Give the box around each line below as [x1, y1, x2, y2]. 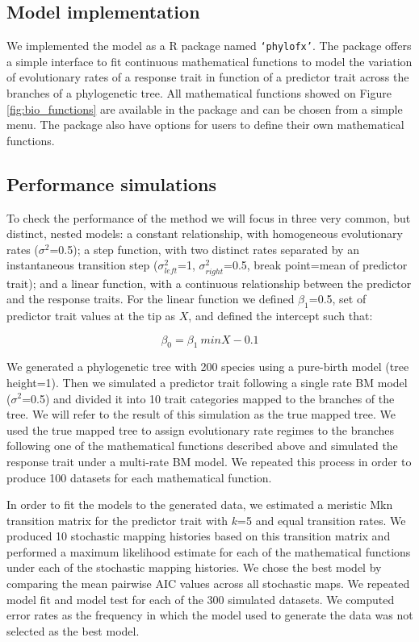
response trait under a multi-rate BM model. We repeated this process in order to [6, 452, 412, 469]
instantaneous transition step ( [6, 256, 158, 273]
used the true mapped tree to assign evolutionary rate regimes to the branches [6, 421, 395, 438]
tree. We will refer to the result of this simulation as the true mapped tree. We [6, 406, 396, 423]
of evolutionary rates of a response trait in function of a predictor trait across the [6, 69, 409, 85]
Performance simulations [6, 171, 217, 196]
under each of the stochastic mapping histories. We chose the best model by [6, 559, 382, 576]
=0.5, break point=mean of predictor [224, 256, 408, 273]
